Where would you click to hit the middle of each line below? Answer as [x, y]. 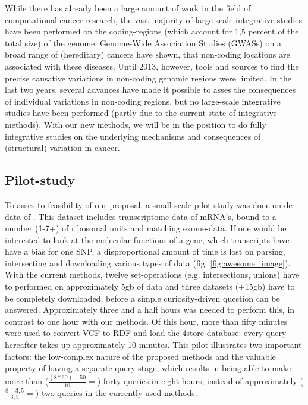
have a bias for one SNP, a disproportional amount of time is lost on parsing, [145, 251]
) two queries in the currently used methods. [116, 392]
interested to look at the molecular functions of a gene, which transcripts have [147, 239]
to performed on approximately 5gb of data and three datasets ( [122, 286]
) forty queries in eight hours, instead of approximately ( [200, 381]
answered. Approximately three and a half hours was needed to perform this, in [150, 310]
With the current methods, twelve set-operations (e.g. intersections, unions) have [152, 274]
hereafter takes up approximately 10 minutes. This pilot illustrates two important [153, 345]
